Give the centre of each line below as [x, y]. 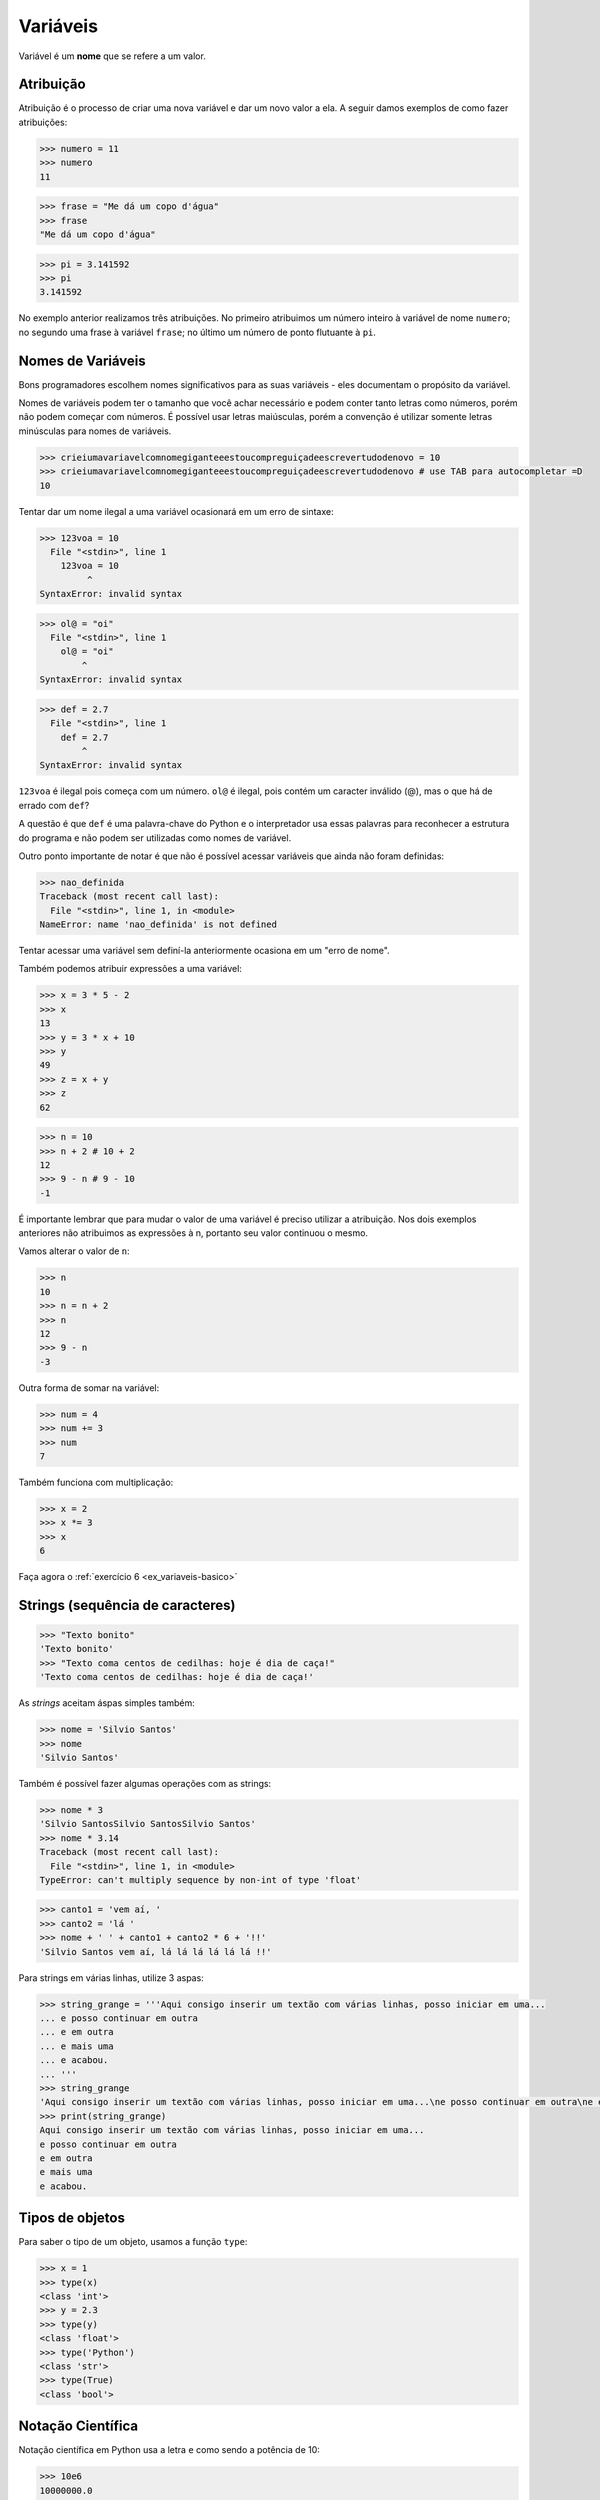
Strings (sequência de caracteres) [127, 1605]
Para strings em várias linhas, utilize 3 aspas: [111, 1977]
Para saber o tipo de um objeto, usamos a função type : [133, 2242]
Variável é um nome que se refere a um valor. [112, 56]
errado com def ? [54, 805]
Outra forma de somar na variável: [89, 1387]
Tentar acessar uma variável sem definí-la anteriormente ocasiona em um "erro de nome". [204, 951]
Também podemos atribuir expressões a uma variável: [130, 969]
